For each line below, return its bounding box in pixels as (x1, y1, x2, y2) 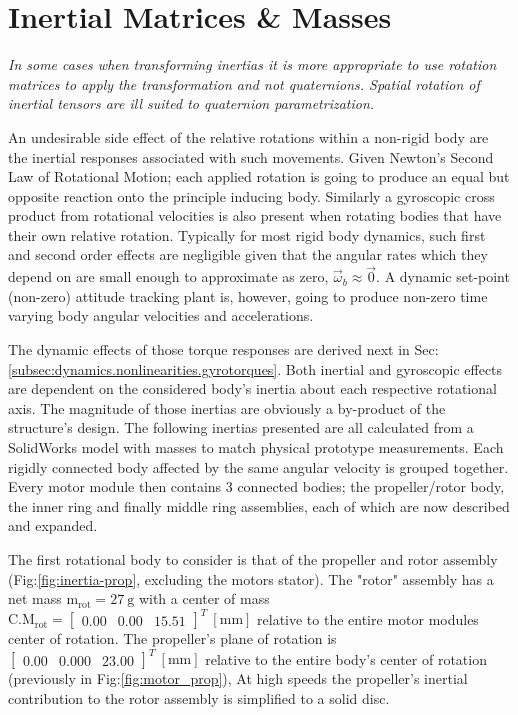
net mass (8, 588, 62, 609)
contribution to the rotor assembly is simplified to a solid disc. (8, 687, 390, 708)
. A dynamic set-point (376, 266, 510, 287)
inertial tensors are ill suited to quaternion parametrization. (8, 93, 375, 114)
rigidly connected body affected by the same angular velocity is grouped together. (8, 456, 509, 477)
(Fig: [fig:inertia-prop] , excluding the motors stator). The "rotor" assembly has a (8, 568, 494, 589)
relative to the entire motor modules (257, 608, 479, 629)
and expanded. (8, 515, 98, 536)
